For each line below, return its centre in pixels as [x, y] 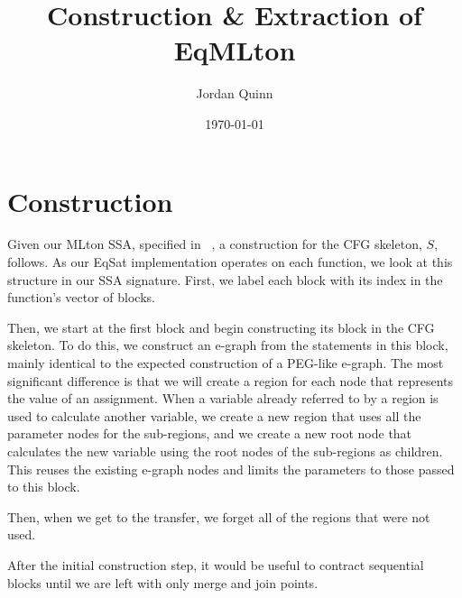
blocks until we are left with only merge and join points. [163, 582]
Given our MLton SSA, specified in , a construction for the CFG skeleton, [215, 244]
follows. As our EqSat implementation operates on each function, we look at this [230, 262]
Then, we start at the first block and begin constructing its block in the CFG [221, 327]
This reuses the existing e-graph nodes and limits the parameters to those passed [231, 469]
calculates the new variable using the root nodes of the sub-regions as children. [225, 451]
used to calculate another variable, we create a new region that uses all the [214, 415]
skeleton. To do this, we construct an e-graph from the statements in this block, [228, 345]
